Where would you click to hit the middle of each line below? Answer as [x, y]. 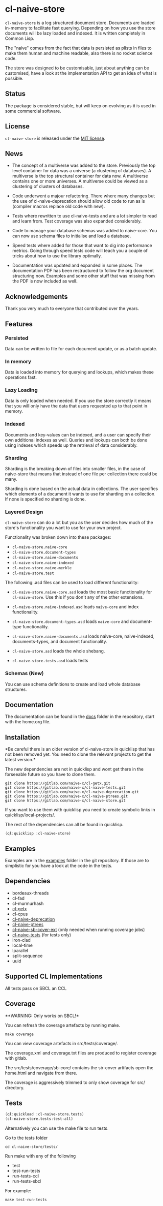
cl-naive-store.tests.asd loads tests [50, 661]
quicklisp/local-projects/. [30, 815]
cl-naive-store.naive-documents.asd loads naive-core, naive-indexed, [83, 636]
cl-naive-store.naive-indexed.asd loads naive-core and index [75, 607]
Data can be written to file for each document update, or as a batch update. [81, 348]
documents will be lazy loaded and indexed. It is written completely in [75, 33]
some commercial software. [33, 111]
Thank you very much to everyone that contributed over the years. [72, 309]
